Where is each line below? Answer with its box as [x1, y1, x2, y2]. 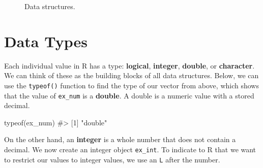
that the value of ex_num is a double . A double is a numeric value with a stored [4, 90, 254, 100]
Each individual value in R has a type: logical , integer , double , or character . [4, 60, 255, 71]
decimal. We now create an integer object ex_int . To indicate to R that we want [4, 144, 256, 154]
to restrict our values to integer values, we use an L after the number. [4, 154, 220, 164]
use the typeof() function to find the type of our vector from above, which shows [4, 80, 259, 90]
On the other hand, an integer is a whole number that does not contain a [4, 134, 236, 145]
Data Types [4, 30, 87, 51]
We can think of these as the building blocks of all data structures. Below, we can [4, 70, 259, 81]
